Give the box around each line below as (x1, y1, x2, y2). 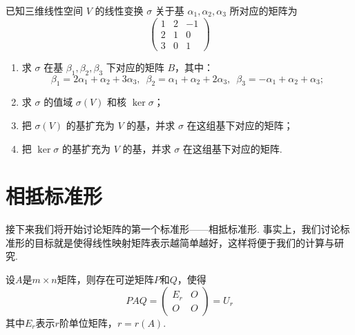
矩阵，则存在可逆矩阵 (57, 272, 154, 287)
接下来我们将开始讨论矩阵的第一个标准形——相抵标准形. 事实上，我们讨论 (6, 222, 340, 236)
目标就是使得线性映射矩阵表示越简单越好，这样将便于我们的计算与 (34, 235, 334, 249)
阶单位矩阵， (59, 315, 117, 329)
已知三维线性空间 (6, 3, 83, 17)
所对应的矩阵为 (229, 3, 298, 17)
